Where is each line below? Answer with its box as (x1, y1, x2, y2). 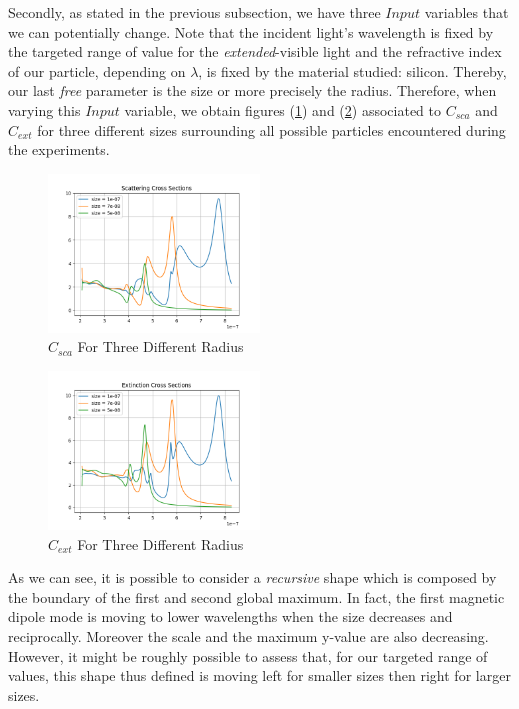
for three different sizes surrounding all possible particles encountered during (37, 119, 506, 140)
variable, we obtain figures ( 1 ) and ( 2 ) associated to (124, 99, 441, 120)
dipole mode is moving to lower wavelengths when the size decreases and (8, 606, 453, 627)
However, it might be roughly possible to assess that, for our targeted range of (8, 645, 488, 666)
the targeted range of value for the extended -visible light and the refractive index (8, 41, 502, 62)
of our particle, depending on (8, 60, 186, 81)
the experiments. (8, 139, 110, 160)
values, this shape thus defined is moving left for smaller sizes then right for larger (8, 665, 511, 686)
